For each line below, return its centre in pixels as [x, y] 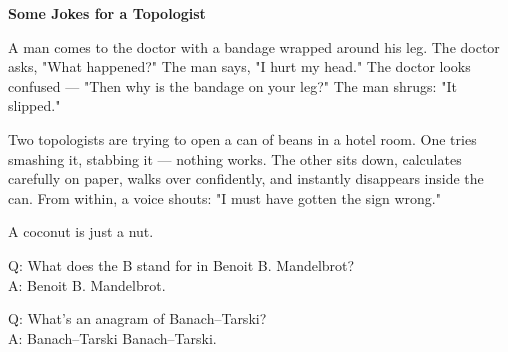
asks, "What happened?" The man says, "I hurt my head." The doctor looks [239, 66]
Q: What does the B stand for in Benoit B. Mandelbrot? [181, 264]
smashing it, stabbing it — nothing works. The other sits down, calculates [235, 158]
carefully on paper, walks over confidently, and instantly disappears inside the [246, 178]
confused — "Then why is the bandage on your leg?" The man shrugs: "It [232, 85]
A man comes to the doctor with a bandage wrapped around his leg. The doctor [254, 46]
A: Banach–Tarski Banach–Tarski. [112, 337]
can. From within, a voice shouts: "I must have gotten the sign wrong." [224, 197]
